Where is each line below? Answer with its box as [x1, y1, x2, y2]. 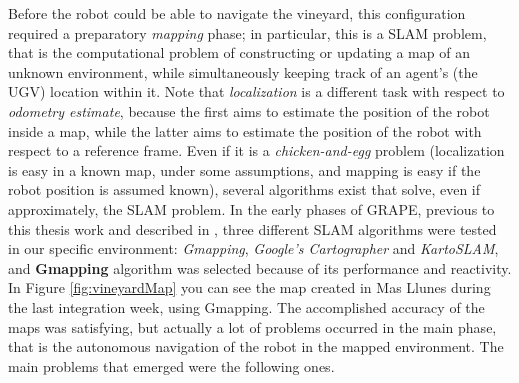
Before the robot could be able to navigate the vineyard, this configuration [8, 3, 466, 23]
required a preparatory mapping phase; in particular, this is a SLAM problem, [8, 22, 487, 43]
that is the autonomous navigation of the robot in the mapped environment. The [8, 336, 504, 357]
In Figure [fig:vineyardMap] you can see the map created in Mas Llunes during [8, 277, 491, 298]
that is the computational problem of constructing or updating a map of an [8, 42, 470, 63]
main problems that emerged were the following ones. [8, 355, 335, 376]
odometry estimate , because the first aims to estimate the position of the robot [8, 100, 490, 121]
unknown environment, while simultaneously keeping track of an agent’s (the [8, 61, 478, 82]
